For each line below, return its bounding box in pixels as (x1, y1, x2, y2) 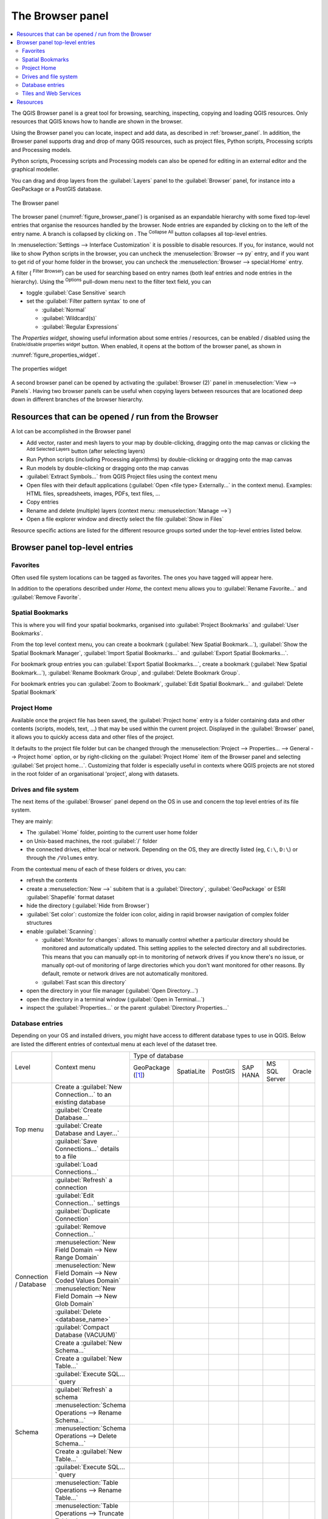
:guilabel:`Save (55, 1137, 97, 1145)
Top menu (15, 1125, 44, 1133)
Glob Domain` (55, 1299, 94, 1308)
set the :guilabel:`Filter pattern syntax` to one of (26, 298, 146, 305)
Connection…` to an (55, 1090, 112, 1099)
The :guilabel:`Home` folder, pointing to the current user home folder (26, 829, 198, 836)
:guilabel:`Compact (55, 1323, 109, 1331)
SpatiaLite (176, 1067, 206, 1075)
